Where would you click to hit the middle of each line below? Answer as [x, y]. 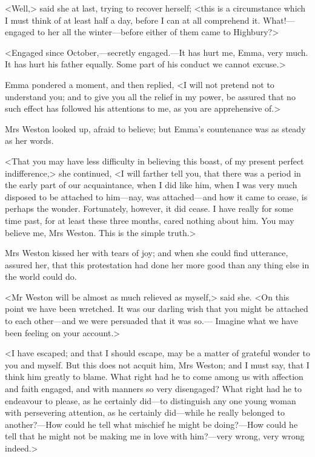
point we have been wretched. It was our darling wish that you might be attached [157, 309]
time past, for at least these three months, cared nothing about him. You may [150, 220]
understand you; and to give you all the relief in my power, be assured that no [150, 96]
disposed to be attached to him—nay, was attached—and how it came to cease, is [156, 196]
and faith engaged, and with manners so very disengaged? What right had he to [153, 389]
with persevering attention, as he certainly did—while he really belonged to [145, 412]
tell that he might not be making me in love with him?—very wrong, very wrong [155, 436]
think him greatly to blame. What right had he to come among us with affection [154, 377]
